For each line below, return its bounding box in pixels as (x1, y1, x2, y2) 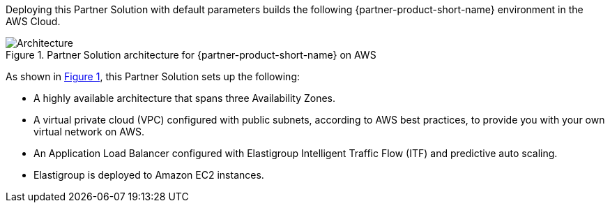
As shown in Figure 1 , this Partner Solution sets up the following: (6, 70, 300, 82)
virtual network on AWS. (33, 126, 145, 138)
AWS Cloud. (6, 15, 61, 27)
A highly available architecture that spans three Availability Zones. (33, 92, 336, 104)
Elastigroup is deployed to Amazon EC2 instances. (33, 169, 264, 181)
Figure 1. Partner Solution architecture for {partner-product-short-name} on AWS (6, 49, 376, 61)
